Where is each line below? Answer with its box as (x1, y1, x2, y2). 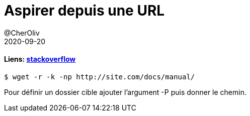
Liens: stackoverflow (4, 55, 76, 64)
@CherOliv (4, 28, 40, 37)
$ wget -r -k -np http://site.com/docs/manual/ (4, 72, 195, 81)
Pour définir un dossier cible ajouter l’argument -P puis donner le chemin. (4, 87, 246, 96)
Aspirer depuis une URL (4, 2, 165, 19)
